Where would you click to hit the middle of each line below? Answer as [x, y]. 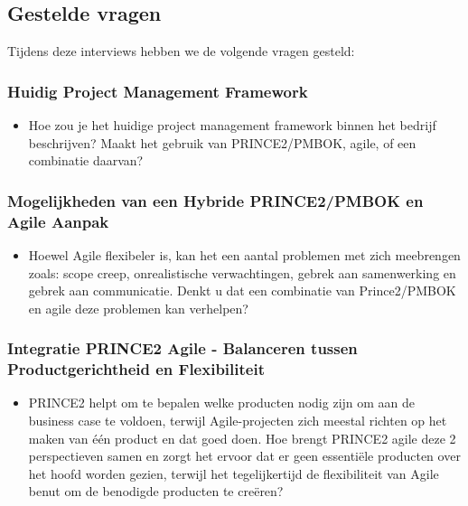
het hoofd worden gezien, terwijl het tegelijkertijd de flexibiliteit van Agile [234, 473]
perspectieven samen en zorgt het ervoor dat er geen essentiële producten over [244, 456]
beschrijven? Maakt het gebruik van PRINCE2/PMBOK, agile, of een [222, 142]
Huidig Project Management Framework [158, 91]
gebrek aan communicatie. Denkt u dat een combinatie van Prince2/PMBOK [242, 290]
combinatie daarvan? [86, 160]
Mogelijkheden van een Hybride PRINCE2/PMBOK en [215, 200]
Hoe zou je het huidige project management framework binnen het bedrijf [232, 125]
